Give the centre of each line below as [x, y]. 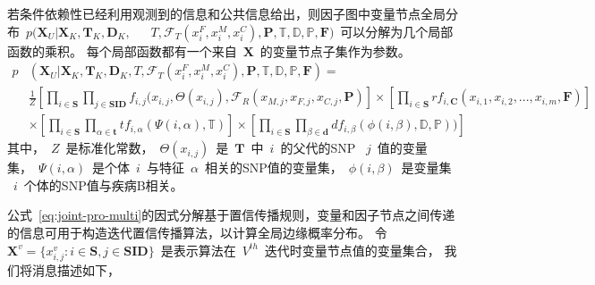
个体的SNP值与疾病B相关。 [103, 184]
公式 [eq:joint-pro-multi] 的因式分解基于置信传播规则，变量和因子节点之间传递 [231, 215]
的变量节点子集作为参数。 [335, 50]
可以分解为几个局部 [397, 31]
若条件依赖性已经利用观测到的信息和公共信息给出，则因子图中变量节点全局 [226, 13]
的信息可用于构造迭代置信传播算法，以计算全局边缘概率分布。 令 [197, 233]
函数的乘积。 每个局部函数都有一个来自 [122, 50]
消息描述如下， [76, 269]
